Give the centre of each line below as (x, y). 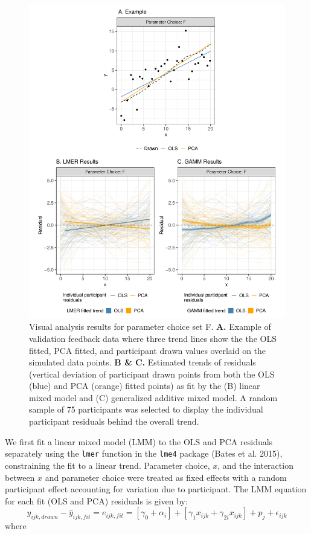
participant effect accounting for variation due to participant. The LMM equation (156, 489)
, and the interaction (255, 465)
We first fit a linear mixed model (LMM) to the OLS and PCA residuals (139, 441)
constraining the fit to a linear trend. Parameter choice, (107, 465)
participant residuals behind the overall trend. (114, 421)
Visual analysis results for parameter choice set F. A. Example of (150, 327)
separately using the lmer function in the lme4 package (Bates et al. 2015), (144, 453)
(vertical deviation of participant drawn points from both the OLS (152, 374)
